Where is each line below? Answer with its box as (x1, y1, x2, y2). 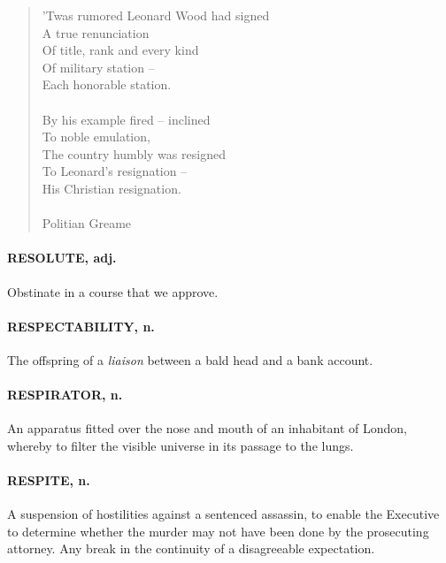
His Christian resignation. (42, 179, 181, 197)
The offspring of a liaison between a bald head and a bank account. (7, 350, 373, 369)
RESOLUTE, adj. (7, 248, 117, 267)
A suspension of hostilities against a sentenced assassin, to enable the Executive (7, 505, 440, 523)
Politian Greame (42, 214, 132, 232)
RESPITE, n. (7, 471, 90, 490)
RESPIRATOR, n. (7, 385, 123, 404)
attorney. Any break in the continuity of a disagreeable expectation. (7, 539, 375, 558)
